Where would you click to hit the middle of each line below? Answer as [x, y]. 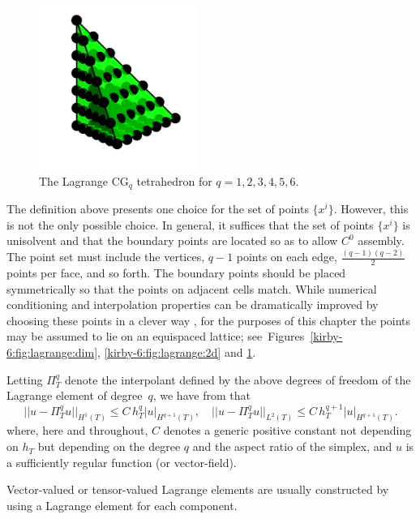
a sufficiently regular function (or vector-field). [122, 462]
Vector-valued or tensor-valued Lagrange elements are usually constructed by [198, 489]
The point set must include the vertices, [106, 257]
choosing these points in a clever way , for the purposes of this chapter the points [209, 320]
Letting [25, 379]
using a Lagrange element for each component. [122, 505]
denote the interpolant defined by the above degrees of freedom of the [238, 379]
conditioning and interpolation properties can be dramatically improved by [193, 305]
